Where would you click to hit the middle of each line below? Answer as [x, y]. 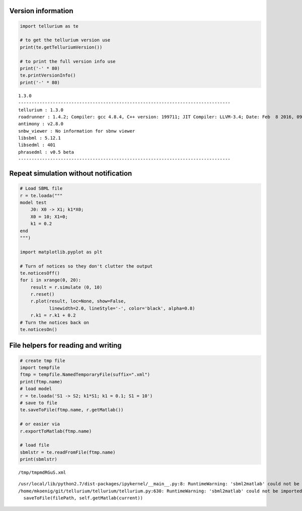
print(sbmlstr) [39, 459]
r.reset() [43, 294]
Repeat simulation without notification [71, 174]
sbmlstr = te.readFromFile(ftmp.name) [68, 452]
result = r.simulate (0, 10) [66, 287]
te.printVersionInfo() [48, 75]
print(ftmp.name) [41, 381]
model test [33, 203]
